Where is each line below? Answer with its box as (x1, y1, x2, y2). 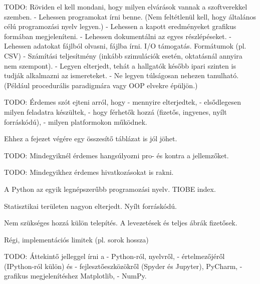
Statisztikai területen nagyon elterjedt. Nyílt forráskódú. (4, 200, 177, 211)
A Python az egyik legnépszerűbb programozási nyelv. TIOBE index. (4, 183, 216, 194)
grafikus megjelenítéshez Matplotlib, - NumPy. (4, 270, 147, 281)
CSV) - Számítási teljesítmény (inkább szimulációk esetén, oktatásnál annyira (4, 50, 242, 61)
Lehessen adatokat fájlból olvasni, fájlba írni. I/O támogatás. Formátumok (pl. (4, 41, 246, 51)
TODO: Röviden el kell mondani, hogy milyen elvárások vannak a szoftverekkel (4, 2, 247, 12)
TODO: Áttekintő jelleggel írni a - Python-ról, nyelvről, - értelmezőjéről (4, 251, 225, 261)
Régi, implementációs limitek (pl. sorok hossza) (4, 234, 149, 244)
